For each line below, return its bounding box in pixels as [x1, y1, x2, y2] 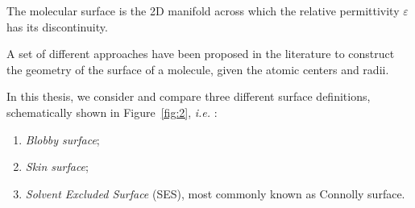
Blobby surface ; [25, 131, 100, 148]
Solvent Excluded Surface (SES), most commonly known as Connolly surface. [25, 185, 405, 202]
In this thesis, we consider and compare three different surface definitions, [6, 88, 371, 105]
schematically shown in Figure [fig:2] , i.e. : [6, 103, 218, 120]
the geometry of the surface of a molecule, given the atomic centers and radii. [6, 60, 389, 77]
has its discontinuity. [6, 18, 108, 35]
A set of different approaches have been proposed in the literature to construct [6, 45, 395, 62]
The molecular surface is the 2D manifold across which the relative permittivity [6, 2, 400, 19]
